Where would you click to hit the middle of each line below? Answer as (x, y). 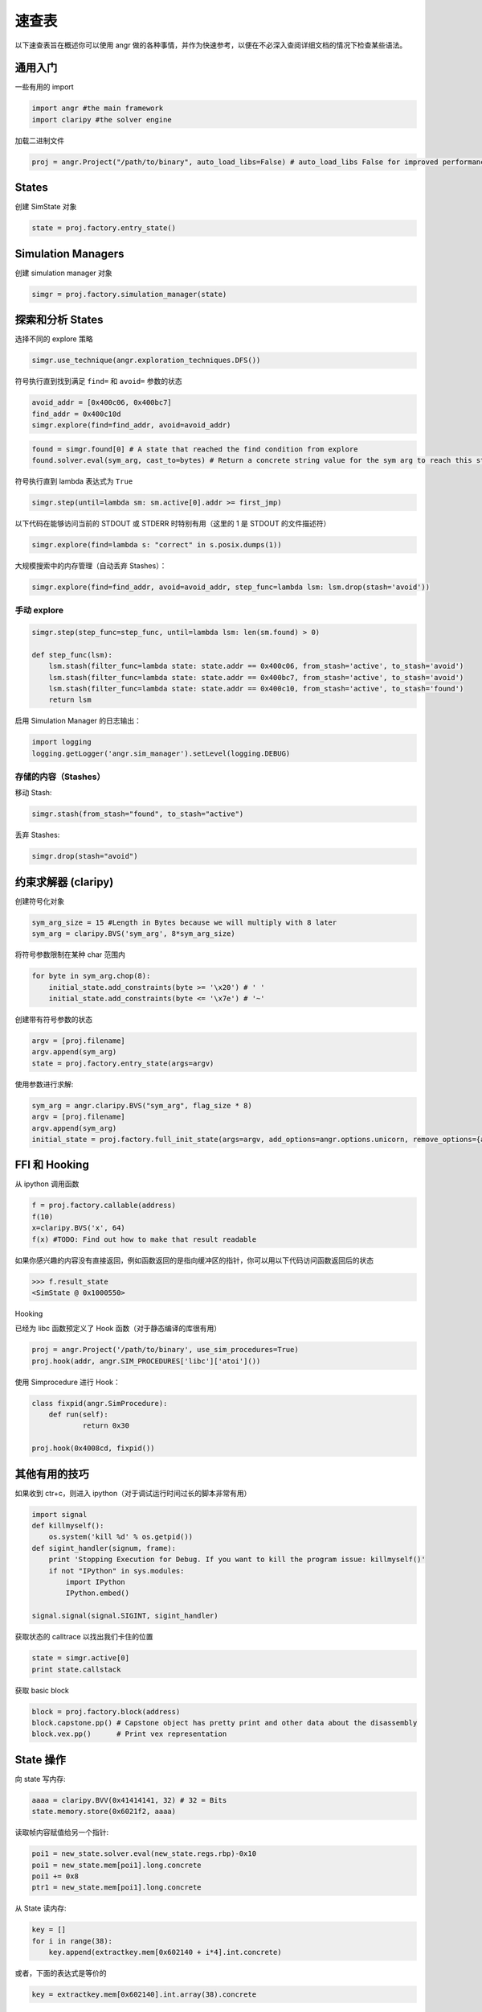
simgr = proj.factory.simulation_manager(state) (129, 294)
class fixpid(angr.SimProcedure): (100, 1403)
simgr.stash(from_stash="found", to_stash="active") (138, 814)
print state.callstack (76, 1669)
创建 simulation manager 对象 (63, 273)
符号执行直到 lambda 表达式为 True (74, 481)
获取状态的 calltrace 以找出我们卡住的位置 (84, 1637)
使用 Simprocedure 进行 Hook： (67, 1382)
